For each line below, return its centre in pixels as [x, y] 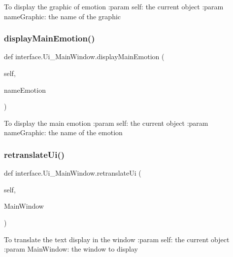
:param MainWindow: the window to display [71, 249]
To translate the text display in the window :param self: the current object [117, 239]
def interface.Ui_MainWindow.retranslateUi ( [73, 173]
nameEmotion [25, 90]
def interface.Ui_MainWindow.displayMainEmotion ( [84, 56]
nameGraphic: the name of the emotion [63, 132]
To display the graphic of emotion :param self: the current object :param [114, 6]
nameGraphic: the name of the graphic [63, 16]
